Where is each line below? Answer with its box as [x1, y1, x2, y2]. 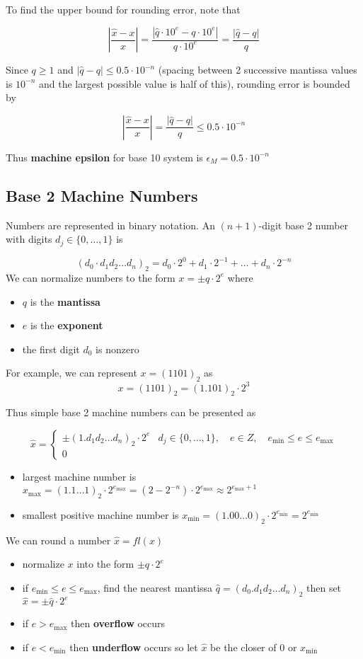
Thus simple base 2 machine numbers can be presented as [6, 405, 256, 420]
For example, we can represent [6, 365, 137, 380]
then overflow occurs [71, 616, 166, 631]
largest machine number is [22, 469, 137, 484]
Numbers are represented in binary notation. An [6, 217, 215, 232]
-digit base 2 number [258, 217, 349, 232]
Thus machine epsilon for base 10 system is [6, 149, 203, 164]
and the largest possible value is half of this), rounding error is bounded [39, 76, 350, 91]
